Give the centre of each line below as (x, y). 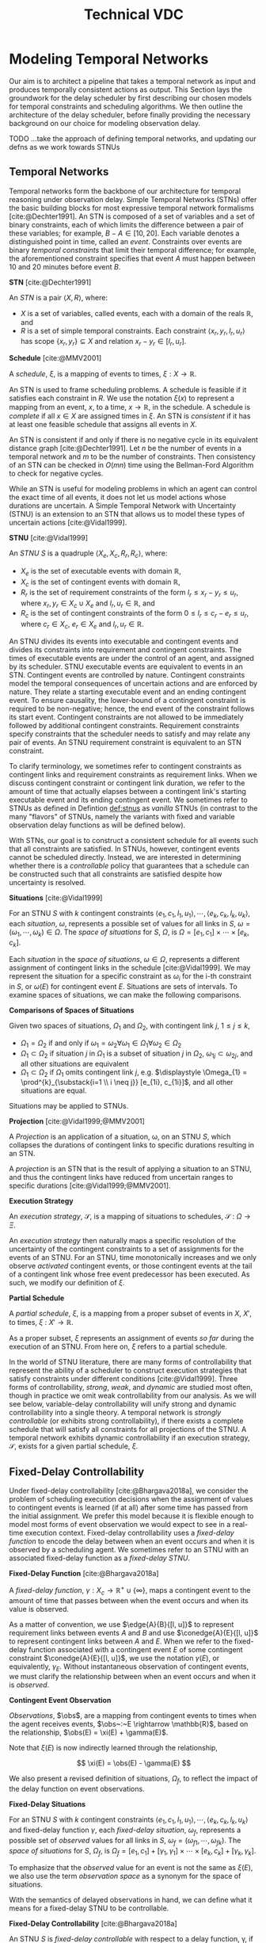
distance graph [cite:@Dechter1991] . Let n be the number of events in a (125, 449)
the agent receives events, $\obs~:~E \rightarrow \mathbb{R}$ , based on (129, 1724)
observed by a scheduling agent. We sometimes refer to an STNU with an (129, 1550)
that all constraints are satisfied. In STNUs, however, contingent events (124, 849)
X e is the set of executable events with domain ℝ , (101, 572)
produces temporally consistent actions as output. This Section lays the (125, 90)
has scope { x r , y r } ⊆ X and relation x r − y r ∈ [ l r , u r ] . (103, 342)
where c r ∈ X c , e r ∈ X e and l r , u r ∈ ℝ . (82, 625)
